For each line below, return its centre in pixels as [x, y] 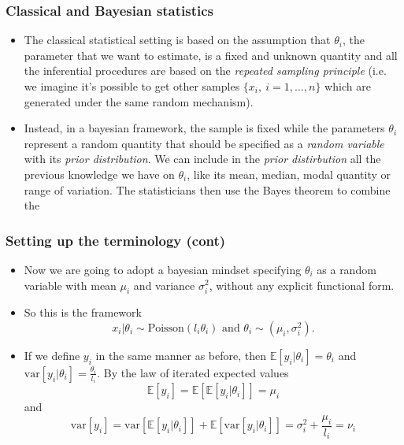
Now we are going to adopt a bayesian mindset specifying [163, 269]
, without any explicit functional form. [302, 285]
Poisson [166, 328]
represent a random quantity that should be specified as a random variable [204, 143]
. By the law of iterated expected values [193, 372]
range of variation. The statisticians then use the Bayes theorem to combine [207, 189]
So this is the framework [83, 312]
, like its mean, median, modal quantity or [289, 174]
